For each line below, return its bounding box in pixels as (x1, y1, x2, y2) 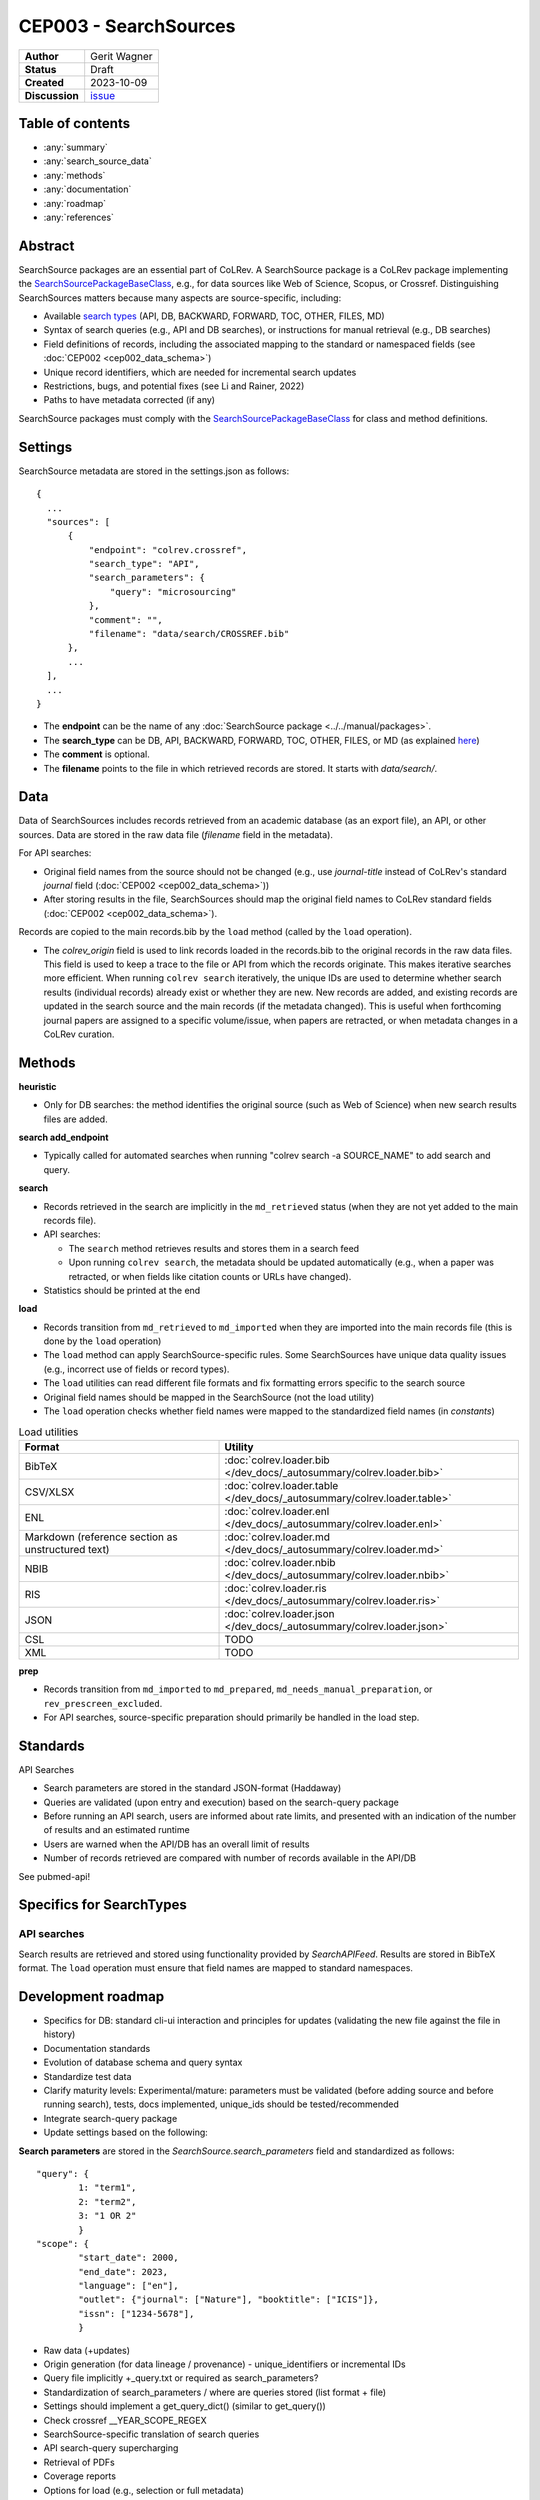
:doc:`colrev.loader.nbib (224, 1555, 336, 1569)
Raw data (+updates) (43, 2344, 130, 2356)
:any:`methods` (43, 169, 106, 181)
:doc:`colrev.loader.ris (224, 1581, 327, 1595)
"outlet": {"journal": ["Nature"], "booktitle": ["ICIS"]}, (78, 2294, 379, 2305)
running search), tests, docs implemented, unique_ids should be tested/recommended (43, 2098, 400, 2110)
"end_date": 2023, (78, 2266, 169, 2277)
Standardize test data (43, 2070, 132, 2082)
